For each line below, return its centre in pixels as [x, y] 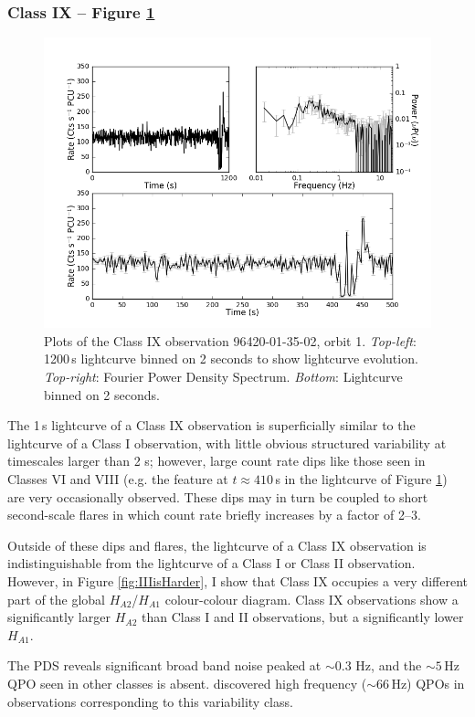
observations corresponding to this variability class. [150, 701]
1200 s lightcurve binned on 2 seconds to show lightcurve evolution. [231, 358]
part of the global [57, 599]
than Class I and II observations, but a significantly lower [302, 617]
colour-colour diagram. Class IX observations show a [311, 599]
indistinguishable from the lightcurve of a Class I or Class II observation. [211, 563]
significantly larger [59, 617]
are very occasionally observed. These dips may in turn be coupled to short [218, 496]
